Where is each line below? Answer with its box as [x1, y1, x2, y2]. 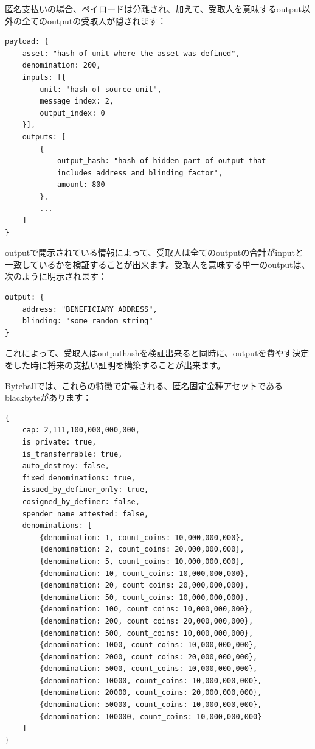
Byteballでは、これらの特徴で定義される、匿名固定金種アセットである [5, 379, 283, 392]
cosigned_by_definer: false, [22, 497, 140, 506]
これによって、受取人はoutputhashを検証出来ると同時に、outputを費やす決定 [5, 346, 310, 359]
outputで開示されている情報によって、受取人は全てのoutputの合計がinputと [5, 246, 303, 259]
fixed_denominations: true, [22, 473, 136, 482]
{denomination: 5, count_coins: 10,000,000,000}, [40, 557, 244, 566]
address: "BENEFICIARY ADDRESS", [22, 304, 157, 314]
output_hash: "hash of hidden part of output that [57, 156, 266, 166]
